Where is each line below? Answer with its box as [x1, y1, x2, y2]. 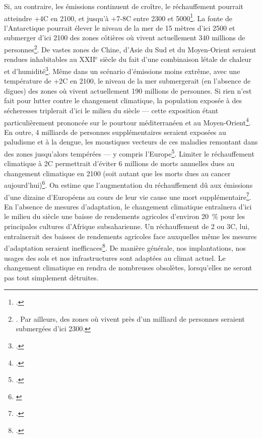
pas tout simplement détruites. [4, 272, 99, 282]
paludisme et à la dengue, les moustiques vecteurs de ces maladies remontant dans [4, 136, 258, 147]
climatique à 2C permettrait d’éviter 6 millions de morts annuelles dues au [4, 158, 235, 169]
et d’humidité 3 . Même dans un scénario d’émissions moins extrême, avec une [4, 64, 240, 76]
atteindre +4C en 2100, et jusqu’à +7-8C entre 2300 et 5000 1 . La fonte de [4, 11, 232, 23]
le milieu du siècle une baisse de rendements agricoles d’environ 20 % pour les [4, 211, 245, 222]
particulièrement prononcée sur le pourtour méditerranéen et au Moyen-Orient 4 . [4, 115, 251, 127]
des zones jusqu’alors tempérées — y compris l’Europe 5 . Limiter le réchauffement [4, 147, 254, 159]
